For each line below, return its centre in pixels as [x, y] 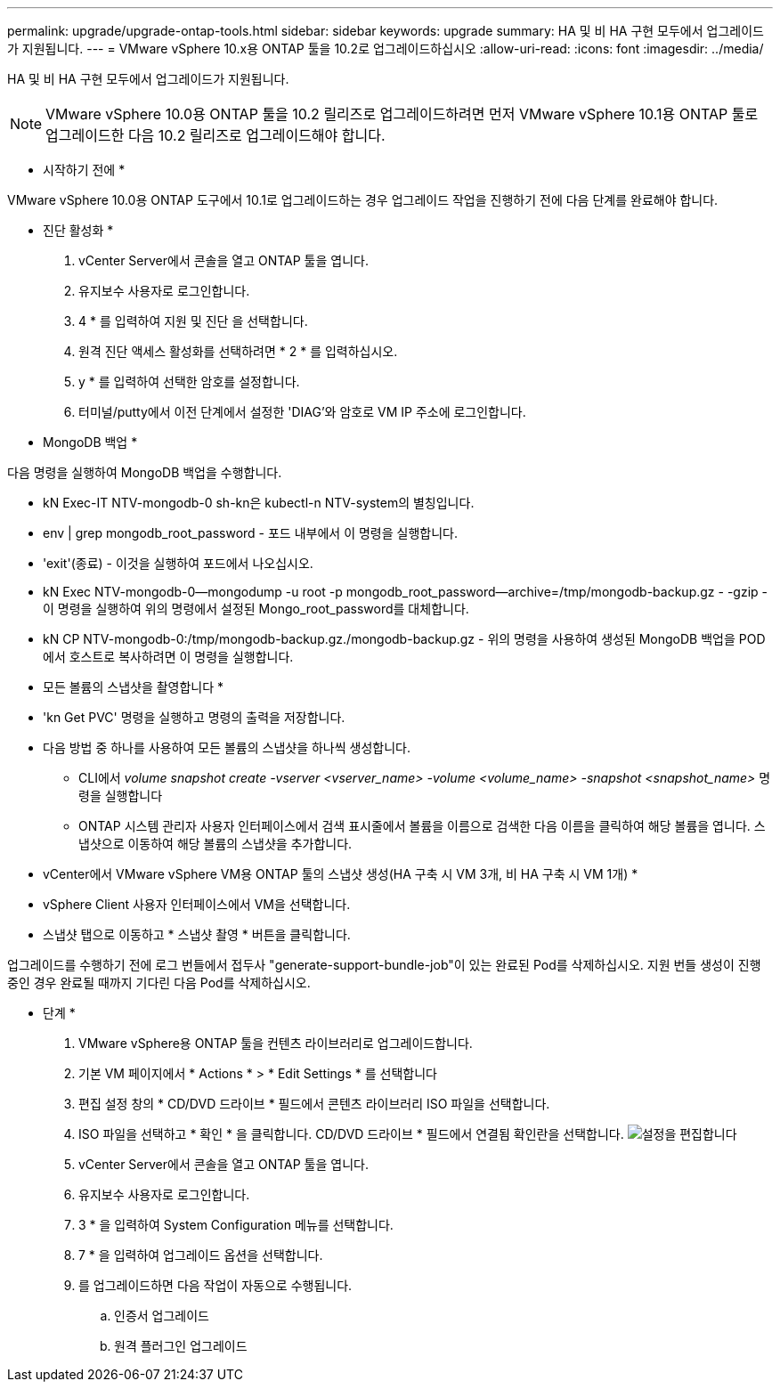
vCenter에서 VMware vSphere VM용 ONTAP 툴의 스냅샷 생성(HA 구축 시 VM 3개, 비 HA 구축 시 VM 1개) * [341, 874]
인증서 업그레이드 [162, 1316]
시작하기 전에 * [84, 170]
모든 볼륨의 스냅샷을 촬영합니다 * [134, 687]
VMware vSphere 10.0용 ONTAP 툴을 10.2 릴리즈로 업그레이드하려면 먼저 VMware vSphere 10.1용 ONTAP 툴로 [402, 114]
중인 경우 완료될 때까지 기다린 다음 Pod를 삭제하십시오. [159, 983]
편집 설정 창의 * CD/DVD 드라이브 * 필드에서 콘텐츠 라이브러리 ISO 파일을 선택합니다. [314, 1104]
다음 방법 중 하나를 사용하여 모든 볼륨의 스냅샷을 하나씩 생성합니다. [227, 747]
